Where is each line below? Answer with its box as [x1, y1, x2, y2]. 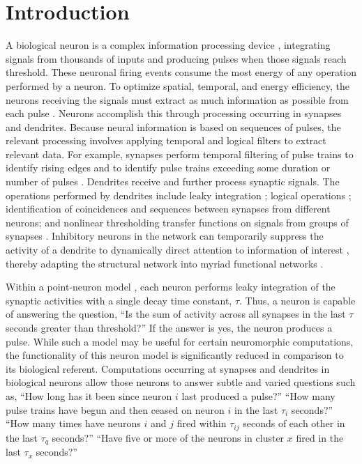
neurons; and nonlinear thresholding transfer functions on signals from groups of [6, 215, 349, 229]
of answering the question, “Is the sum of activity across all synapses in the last [6, 307, 346, 321]
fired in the [296, 430, 344, 444]
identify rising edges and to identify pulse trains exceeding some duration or [6, 160, 331, 175]
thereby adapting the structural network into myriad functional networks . [6, 256, 324, 270]
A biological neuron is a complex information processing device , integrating [6, 38, 331, 52]
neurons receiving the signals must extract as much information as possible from [6, 92, 349, 107]
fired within [176, 416, 227, 431]
